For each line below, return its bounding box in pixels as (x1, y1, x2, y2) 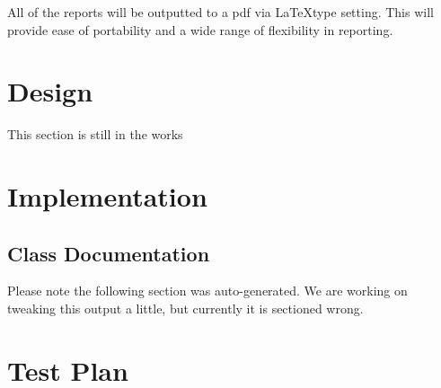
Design (7, 73, 93, 110)
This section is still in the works (7, 125, 183, 144)
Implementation (7, 178, 207, 215)
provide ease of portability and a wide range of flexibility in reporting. (7, 20, 393, 39)
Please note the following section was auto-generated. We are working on (7, 281, 408, 300)
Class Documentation (7, 239, 210, 267)
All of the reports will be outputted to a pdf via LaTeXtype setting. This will (7, 3, 434, 21)
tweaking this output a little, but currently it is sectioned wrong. (7, 299, 364, 318)
